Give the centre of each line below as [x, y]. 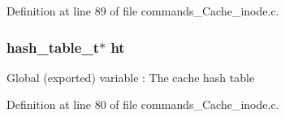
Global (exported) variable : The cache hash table [131, 77]
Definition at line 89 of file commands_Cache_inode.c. [143, 11]
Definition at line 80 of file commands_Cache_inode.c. [143, 104]
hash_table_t [53, 47]
